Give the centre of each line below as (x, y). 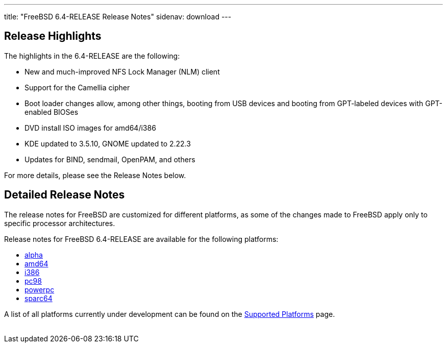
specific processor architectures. (60, 223)
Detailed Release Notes (65, 195)
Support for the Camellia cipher (77, 87)
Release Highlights (53, 36)
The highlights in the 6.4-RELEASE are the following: (92, 56)
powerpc (40, 289)
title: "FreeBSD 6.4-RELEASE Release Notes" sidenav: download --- (118, 17)
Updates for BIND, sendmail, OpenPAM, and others (110, 159)
